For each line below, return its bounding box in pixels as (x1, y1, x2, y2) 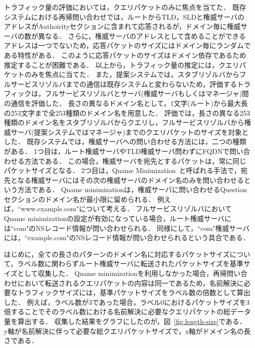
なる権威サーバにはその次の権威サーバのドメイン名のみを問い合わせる (17, 174, 244, 185)
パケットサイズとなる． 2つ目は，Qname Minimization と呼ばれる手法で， (4, 165, 241, 175)
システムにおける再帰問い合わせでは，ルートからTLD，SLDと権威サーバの (4, 11, 245, 22)
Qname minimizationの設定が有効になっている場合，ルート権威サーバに (4, 213, 231, 224)
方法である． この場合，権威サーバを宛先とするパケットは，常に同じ (24, 155, 246, 166)
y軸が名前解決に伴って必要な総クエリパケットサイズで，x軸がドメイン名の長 (4, 325, 251, 336)
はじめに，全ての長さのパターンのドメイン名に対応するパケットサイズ (4, 249, 230, 259)
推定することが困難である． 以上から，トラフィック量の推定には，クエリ (4, 59, 239, 70)
